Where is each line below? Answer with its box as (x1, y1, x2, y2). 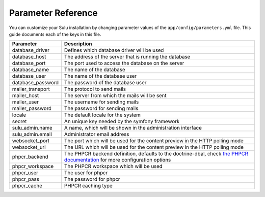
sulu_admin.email (12, 131, 52, 138)
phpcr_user (12, 169, 39, 176)
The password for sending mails (64, 105, 138, 112)
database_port (12, 60, 46, 66)
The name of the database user (64, 73, 137, 80)
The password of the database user (64, 79, 147, 86)
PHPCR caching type (64, 182, 113, 189)
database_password (12, 79, 59, 86)
